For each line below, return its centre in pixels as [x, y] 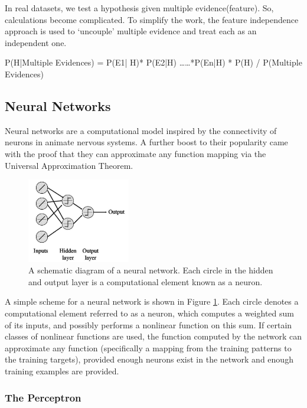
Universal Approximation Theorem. [69, 165]
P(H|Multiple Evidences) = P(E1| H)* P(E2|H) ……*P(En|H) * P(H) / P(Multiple [153, 62]
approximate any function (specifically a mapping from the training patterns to [148, 347]
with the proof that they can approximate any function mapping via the [135, 153]
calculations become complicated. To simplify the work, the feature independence [152, 19]
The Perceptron [43, 397]
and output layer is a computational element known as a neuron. [146, 281]
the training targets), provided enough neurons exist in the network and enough [149, 359]
